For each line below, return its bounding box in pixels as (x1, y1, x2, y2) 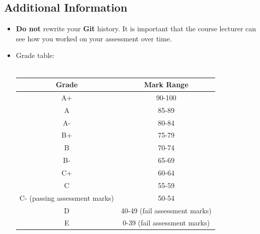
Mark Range (144, 79, 188, 90)
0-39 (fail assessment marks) (122, 217, 210, 228)
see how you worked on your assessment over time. (16, 33, 172, 43)
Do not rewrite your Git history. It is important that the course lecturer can (16, 23, 256, 34)
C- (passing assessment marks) (19, 192, 114, 203)
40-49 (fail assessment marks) (121, 205, 212, 215)
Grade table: (16, 50, 55, 61)
